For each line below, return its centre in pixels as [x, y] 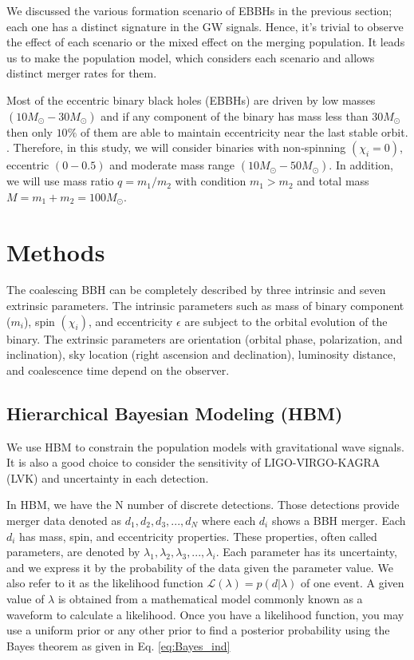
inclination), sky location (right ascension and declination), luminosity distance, [201, 354]
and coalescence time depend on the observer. [118, 370]
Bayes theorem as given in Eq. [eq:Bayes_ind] [118, 645]
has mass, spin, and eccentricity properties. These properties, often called [198, 536]
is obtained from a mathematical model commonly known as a [210, 598]
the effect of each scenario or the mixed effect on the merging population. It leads [206, 42]
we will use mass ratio [60, 181]
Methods [56, 251]
